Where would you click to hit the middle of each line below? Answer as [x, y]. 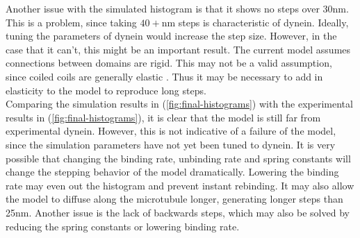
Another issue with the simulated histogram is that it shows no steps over [163, 8]
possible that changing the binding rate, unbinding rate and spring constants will [178, 158]
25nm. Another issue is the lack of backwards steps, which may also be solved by [178, 212]
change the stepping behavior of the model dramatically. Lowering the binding [172, 172]
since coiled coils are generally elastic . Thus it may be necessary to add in [164, 76]
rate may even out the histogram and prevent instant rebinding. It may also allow [180, 185]
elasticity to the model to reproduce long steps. [106, 90]
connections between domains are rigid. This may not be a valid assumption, [169, 63]
